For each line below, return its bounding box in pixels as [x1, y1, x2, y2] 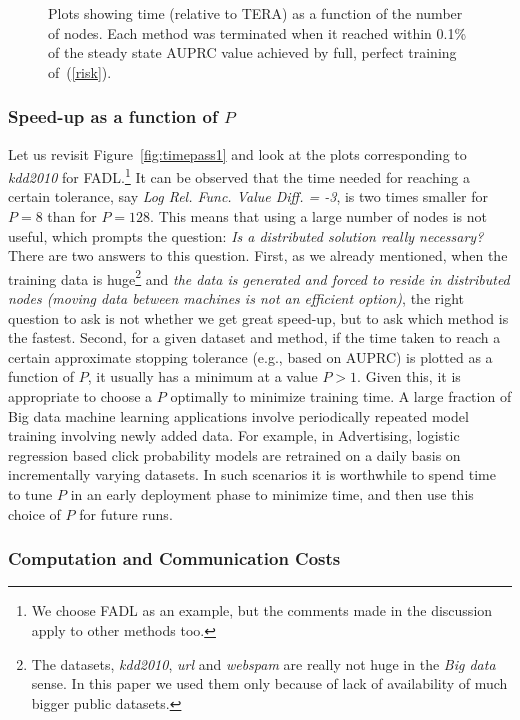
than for [47, 206, 97, 227]
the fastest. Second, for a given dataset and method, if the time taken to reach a [8, 327, 501, 348]
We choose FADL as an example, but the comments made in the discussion [31, 600, 493, 621]
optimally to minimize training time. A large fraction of [170, 386, 512, 407]
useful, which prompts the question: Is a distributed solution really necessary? [8, 225, 484, 246]
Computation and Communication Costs [8, 546, 341, 571]
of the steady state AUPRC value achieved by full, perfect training [48, 42, 457, 63]
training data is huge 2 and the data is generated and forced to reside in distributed [8, 265, 510, 289]
